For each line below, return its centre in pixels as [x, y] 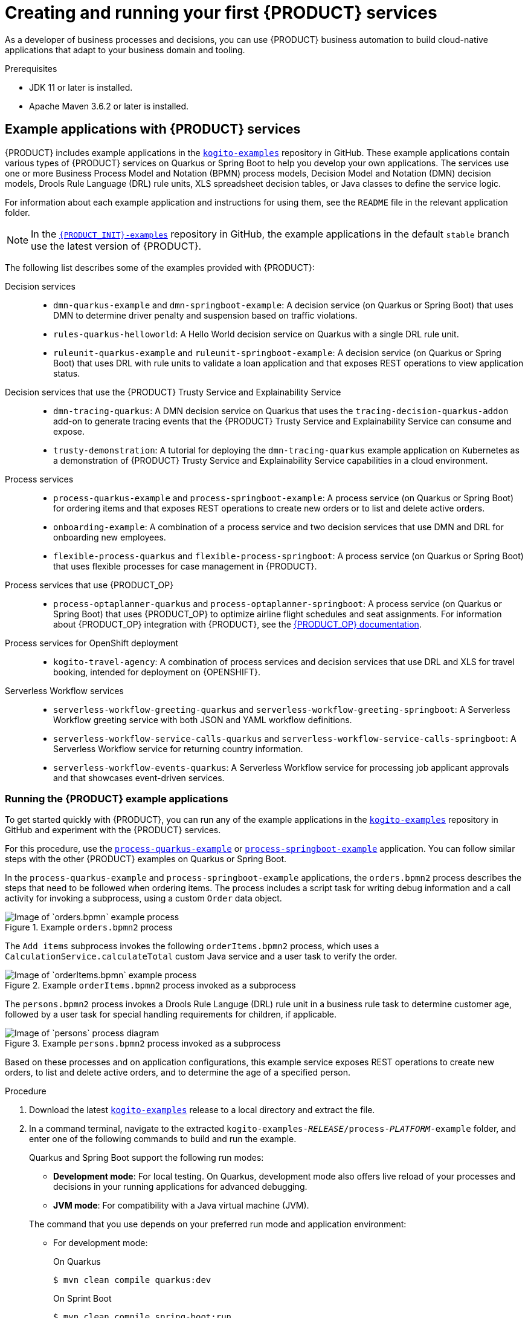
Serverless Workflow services [64, 690]
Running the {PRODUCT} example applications [117, 798]
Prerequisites [31, 68]
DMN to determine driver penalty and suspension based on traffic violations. [205, 315]
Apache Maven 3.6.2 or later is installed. [109, 106]
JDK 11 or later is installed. [81, 87]
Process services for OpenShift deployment [92, 643]
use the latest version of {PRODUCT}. [116, 246]
